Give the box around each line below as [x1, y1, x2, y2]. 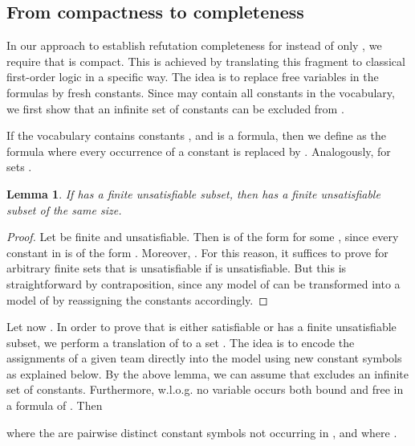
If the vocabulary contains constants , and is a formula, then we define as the [6, 127, 386, 144]
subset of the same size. [6, 201, 122, 218]
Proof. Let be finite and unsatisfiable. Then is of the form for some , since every [6, 228, 399, 245]
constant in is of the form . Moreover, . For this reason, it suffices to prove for [6, 243, 389, 260]
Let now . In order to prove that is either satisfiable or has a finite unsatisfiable [6, 318, 397, 335]
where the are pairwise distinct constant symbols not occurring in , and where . [6, 423, 397, 440]
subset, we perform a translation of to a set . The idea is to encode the [6, 333, 355, 350]
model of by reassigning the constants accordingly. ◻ [6, 291, 268, 308]
